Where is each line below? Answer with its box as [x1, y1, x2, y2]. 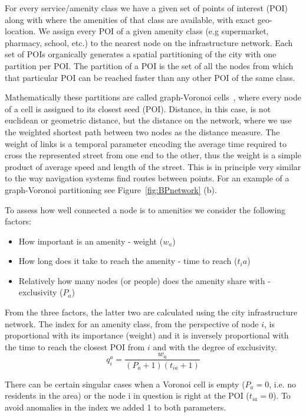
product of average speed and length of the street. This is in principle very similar [5, 160, 301, 172]
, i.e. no [269, 377, 297, 390]
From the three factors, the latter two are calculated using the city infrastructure [5, 306, 298, 318]
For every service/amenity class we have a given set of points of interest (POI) [5, 2, 288, 14]
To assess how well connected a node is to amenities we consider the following [5, 203, 286, 216]
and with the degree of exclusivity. [153, 340, 277, 353]
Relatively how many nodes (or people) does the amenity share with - [18, 274, 271, 286]
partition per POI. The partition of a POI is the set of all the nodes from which [5, 59, 294, 71]
